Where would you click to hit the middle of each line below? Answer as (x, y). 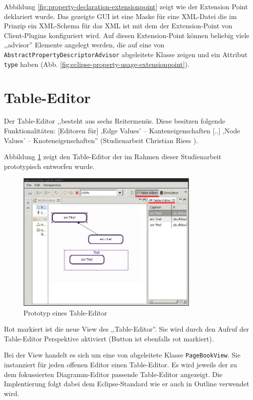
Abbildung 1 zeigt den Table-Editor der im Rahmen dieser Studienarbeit (113, 157)
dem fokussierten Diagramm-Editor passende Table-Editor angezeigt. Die (113, 374)
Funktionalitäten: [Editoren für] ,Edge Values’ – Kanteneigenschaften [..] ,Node (122, 130)
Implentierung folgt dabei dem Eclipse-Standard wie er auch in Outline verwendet (127, 384)
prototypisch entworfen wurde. (49, 166)
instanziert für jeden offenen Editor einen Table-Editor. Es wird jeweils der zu (121, 364)
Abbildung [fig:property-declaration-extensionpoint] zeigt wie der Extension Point (126, 6)
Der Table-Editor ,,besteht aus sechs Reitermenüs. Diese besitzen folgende (115, 121)
